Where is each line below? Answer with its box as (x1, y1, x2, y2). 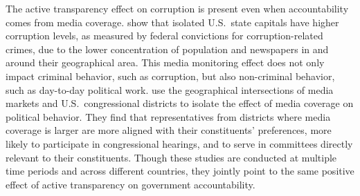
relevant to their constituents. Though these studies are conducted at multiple (6, 150, 337, 164)
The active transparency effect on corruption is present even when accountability (6, 1, 349, 15)
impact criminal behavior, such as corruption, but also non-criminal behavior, (6, 68, 335, 83)
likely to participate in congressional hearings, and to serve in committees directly (6, 136, 353, 150)
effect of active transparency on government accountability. (6, 177, 255, 191)
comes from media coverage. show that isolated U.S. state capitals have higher (6, 14, 339, 29)
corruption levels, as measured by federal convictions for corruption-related (6, 28, 323, 43)
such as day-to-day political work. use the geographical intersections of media (6, 82, 334, 97)
